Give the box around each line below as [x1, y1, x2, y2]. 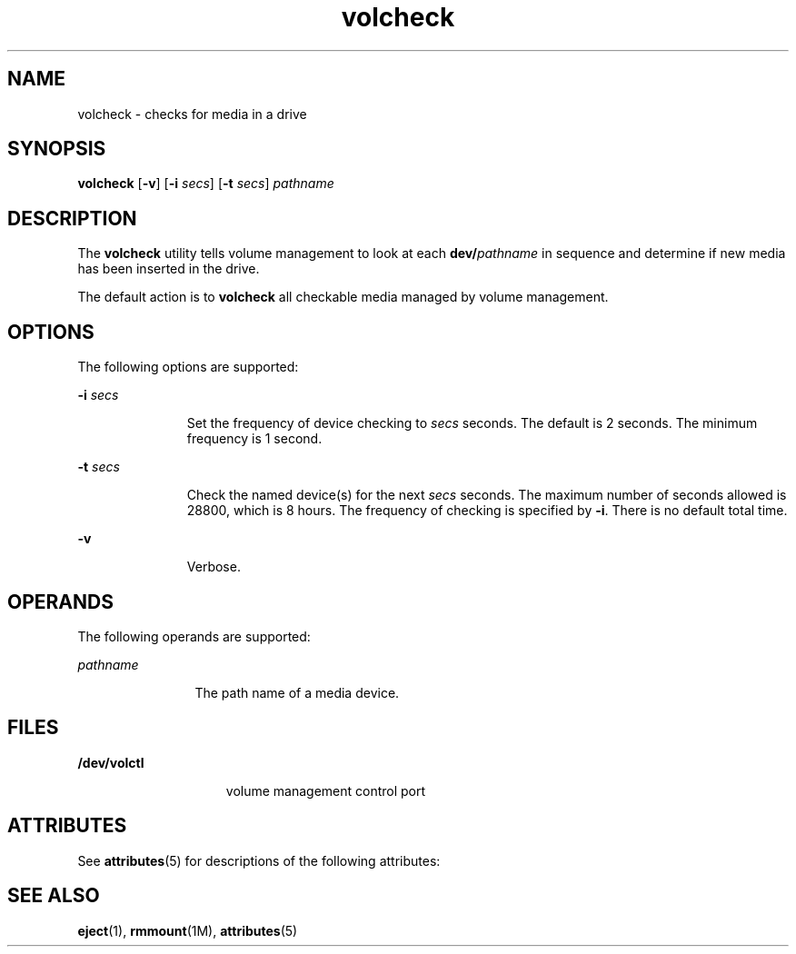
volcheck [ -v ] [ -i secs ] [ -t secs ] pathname [77, 175, 334, 192]
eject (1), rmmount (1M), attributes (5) [77, 922, 298, 939]
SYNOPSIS [7, 137, 106, 161]
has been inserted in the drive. [77, 261, 260, 277]
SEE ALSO [7, 884, 100, 908]
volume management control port [225, 782, 426, 799]
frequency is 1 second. [186, 431, 323, 447]
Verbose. [186, 559, 241, 575]
